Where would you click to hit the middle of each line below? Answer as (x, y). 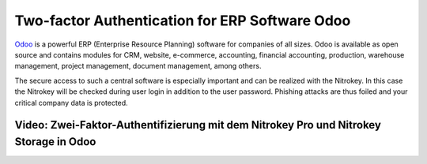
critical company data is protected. (71, 102)
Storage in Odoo (55, 142)
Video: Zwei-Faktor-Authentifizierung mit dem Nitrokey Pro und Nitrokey (198, 125)
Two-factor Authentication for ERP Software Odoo (183, 20)
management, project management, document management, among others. (138, 66)
